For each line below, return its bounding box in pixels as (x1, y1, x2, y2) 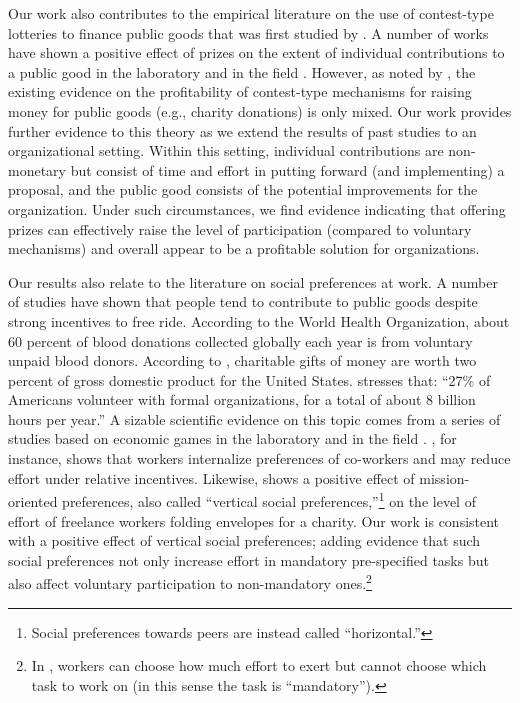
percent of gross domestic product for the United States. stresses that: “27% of (8, 369, 491, 390)
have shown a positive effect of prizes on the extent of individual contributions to (8, 42, 505, 63)
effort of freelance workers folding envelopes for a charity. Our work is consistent (8, 510, 500, 531)
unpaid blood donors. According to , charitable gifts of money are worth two (8, 350, 477, 371)
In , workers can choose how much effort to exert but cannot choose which (31, 655, 487, 676)
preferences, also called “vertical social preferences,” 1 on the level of (62, 488, 476, 511)
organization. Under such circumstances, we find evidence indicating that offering (8, 198, 506, 219)
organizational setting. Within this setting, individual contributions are (8, 140, 444, 161)
